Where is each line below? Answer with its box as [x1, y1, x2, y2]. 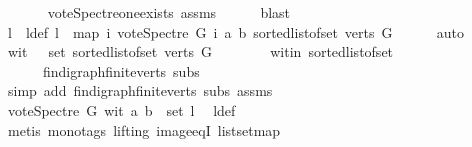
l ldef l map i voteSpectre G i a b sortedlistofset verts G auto [7, 21, 465, 42]
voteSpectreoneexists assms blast [47, 2, 291, 22]
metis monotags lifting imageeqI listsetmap [7, 119, 281, 140]
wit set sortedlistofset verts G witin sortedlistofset [7, 41, 394, 62]
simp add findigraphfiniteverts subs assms [7, 80, 273, 101]
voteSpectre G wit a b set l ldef [7, 99, 236, 120]
